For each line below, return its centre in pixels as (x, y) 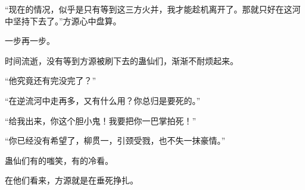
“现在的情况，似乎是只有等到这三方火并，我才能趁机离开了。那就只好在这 (149, 9)
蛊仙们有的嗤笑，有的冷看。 (59, 160)
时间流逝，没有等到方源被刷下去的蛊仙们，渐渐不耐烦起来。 (122, 60)
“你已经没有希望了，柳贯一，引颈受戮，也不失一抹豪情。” (115, 140)
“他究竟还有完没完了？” (51, 80)
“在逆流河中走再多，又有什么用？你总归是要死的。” (103, 100)
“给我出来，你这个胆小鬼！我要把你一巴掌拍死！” (101, 120)
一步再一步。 (30, 41)
